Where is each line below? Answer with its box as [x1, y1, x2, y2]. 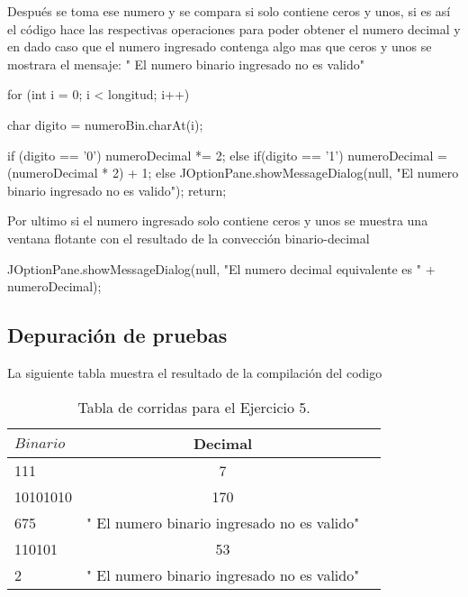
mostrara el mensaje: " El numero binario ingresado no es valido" [7, 54, 364, 73]
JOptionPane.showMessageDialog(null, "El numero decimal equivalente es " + [7, 259, 436, 278]
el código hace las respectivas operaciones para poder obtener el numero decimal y [7, 19, 461, 38]
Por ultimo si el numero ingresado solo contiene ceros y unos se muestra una [7, 211, 428, 230]
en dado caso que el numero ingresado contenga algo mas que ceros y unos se [7, 37, 432, 56]
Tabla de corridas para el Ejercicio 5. [77, 396, 310, 418]
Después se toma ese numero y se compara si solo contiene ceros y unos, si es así [7, 2, 451, 20]
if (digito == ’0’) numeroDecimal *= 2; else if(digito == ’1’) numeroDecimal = [7, 145, 448, 164]
